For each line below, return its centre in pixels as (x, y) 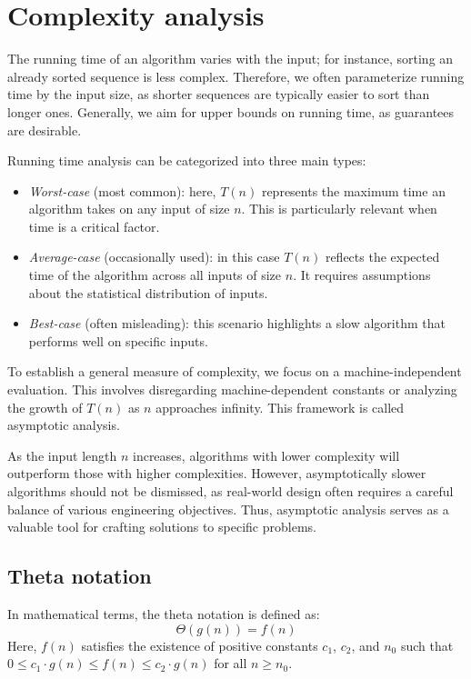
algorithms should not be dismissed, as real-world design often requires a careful (230, 491)
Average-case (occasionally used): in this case (154, 257)
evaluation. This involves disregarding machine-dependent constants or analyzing (232, 389)
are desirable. (45, 130)
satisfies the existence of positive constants (200, 645)
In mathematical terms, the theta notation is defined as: (164, 613)
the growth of (45, 407)
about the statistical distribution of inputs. (148, 292)
